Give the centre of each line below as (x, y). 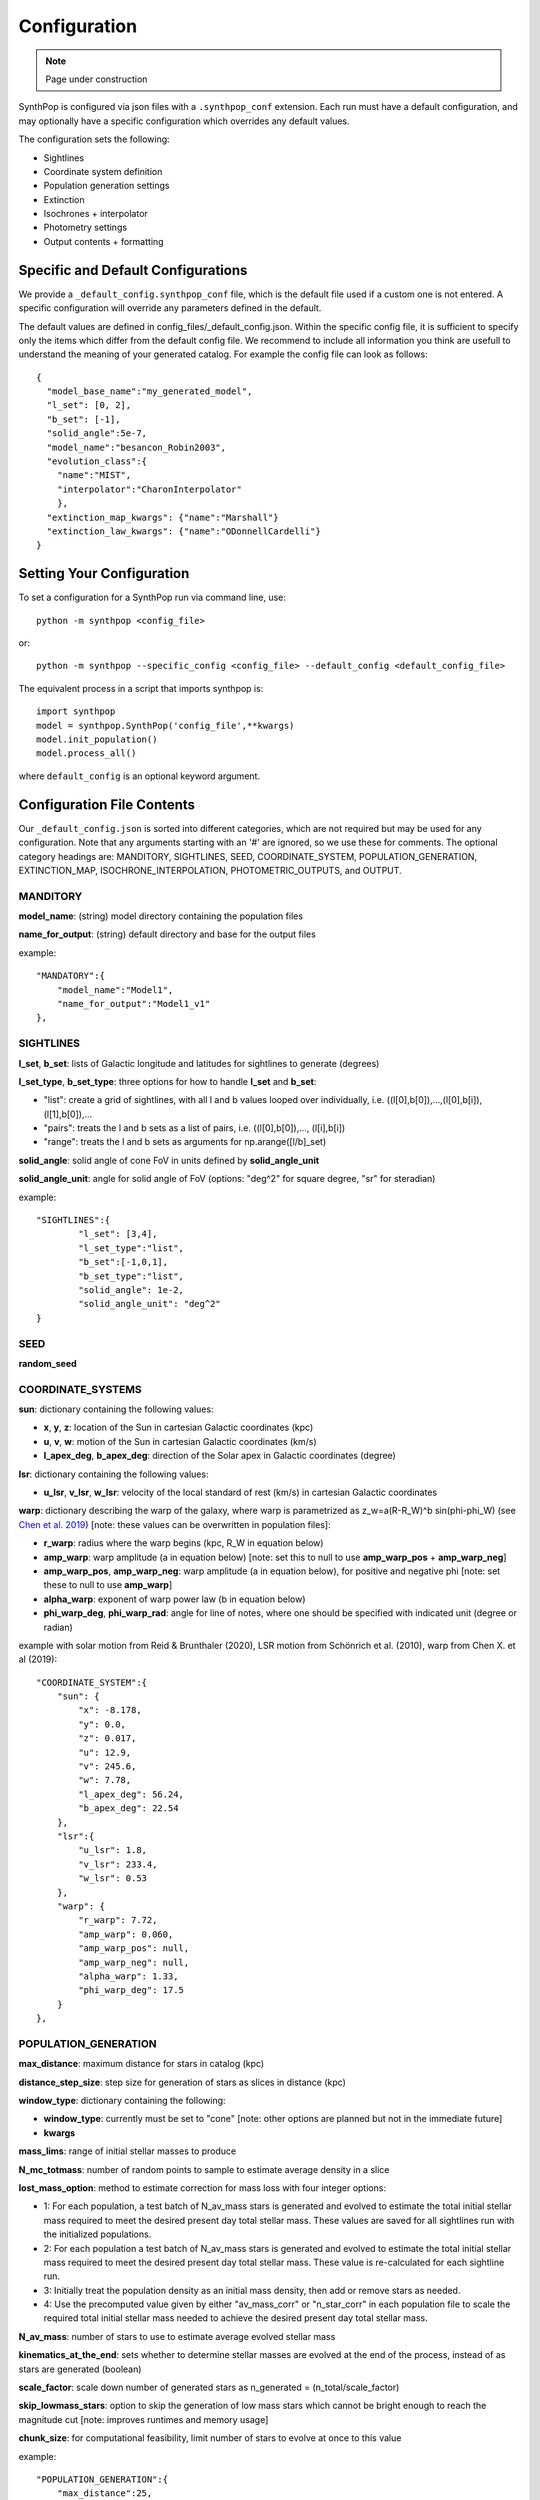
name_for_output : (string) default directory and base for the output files (167, 934)
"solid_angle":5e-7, (97, 433)
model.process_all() (86, 753)
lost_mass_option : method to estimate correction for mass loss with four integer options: (202, 2187)
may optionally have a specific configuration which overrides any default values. (184, 121)
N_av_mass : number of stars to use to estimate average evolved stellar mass (177, 2336)
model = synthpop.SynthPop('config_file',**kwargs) (165, 725)
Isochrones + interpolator (96, 214)
